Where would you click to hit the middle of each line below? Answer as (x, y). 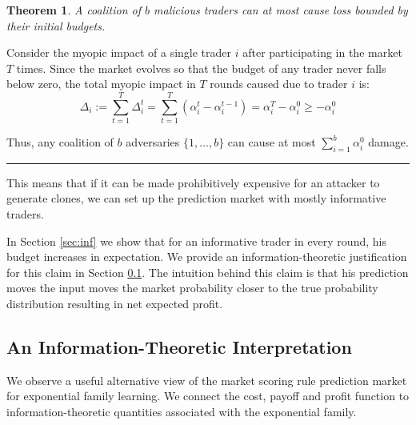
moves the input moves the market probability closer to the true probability (192, 288)
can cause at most (272, 142)
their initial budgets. (56, 25)
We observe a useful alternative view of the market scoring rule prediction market (207, 380)
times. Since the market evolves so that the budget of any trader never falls (201, 68)
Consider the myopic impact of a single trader (119, 52)
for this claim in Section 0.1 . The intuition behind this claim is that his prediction (208, 272)
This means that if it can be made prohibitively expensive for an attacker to (193, 182)
